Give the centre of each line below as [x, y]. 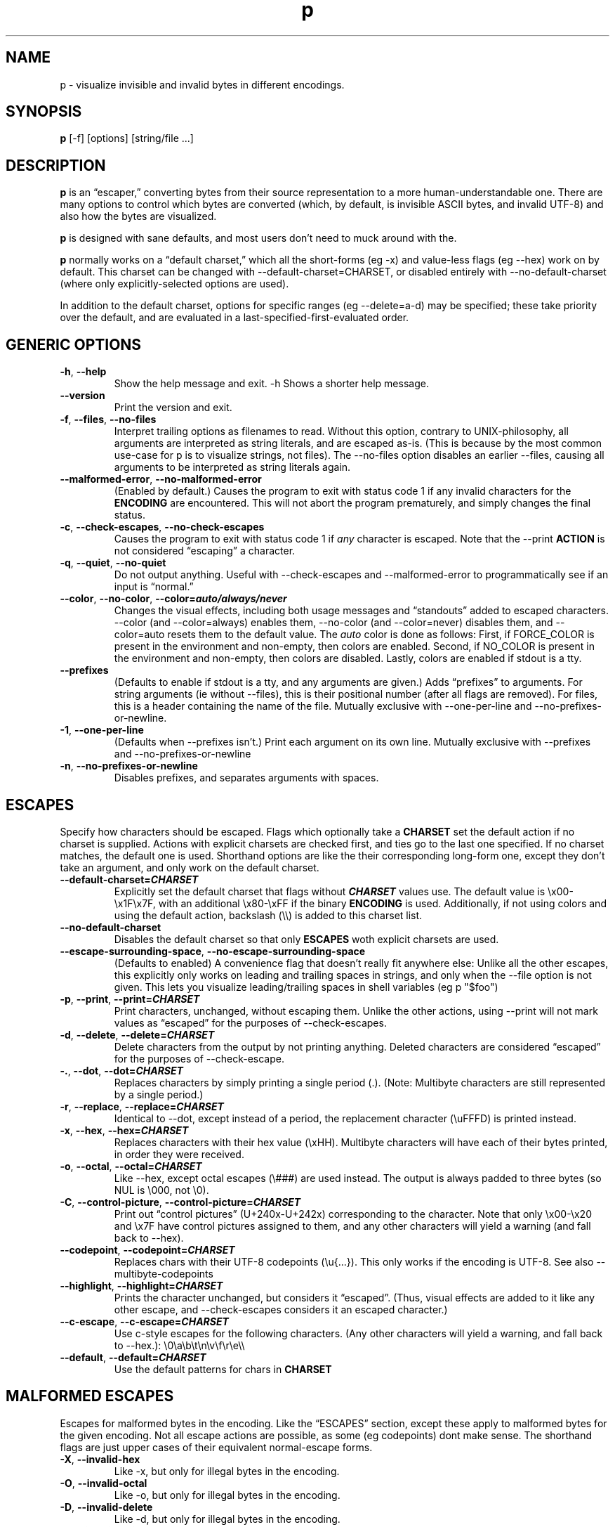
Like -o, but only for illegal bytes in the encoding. [227, 1495]
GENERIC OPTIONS [74, 344]
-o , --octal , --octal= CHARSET [131, 1166]
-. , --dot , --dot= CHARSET [121, 1070]
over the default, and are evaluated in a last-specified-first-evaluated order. [234, 318]
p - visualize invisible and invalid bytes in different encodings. [202, 84]
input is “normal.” [154, 587]
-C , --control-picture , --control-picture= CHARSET [180, 1202]
